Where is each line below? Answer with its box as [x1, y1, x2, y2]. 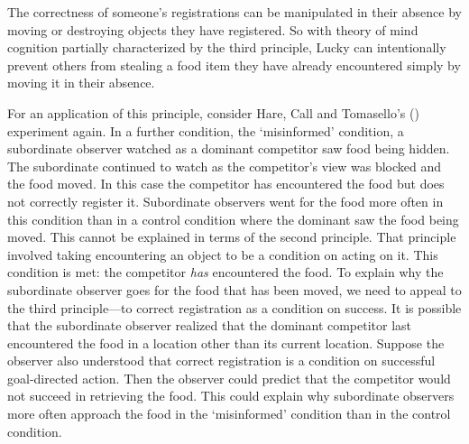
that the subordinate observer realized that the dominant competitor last [7, 316, 412, 335]
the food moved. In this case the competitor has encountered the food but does [7, 174, 445, 193]
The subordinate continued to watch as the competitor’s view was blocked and [7, 156, 442, 175]
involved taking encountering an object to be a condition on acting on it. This [7, 245, 438, 264]
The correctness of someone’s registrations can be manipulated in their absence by [7, 3, 462, 21]
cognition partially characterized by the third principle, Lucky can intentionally [7, 38, 446, 57]
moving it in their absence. [7, 73, 155, 92]
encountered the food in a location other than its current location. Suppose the [7, 333, 445, 352]
